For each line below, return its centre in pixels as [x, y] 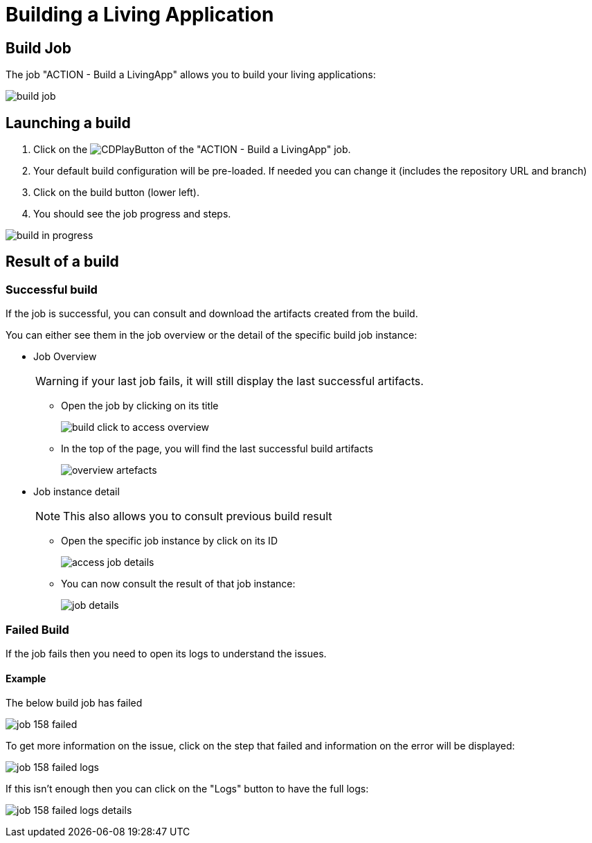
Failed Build [37, 629]
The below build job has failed [74, 703]
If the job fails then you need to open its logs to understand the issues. [166, 653]
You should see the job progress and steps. [132, 214]
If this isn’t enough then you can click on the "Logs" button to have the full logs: [187, 789]
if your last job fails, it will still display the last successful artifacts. [252, 381]
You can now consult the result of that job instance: [178, 584]
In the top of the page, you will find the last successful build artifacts [217, 449]
